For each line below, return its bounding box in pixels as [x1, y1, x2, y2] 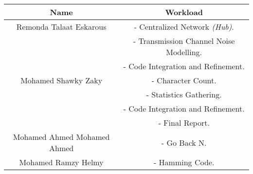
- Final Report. [158, 117, 210, 128]
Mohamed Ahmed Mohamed [13, 131, 110, 142]
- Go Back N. [161, 136, 207, 148]
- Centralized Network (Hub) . [134, 21, 234, 32]
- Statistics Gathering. [146, 89, 222, 100]
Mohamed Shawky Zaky [20, 75, 103, 86]
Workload [165, 6, 203, 18]
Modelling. [166, 46, 202, 58]
